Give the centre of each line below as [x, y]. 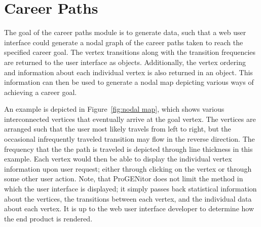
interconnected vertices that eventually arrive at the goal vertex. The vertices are [130, 119]
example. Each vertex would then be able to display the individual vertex [118, 159]
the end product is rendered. [48, 218]
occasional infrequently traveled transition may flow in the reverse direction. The [129, 139]
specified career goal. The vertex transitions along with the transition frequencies [130, 52]
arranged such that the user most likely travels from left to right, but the [118, 129]
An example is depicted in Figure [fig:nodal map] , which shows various [114, 109]
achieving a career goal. [41, 92]
